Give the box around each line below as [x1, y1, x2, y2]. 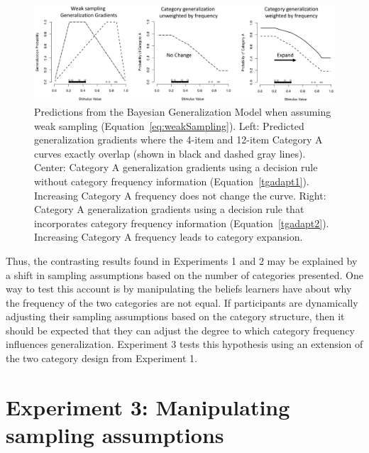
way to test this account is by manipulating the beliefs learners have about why [6, 281, 352, 296]
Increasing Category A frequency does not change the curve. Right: [34, 187, 326, 202]
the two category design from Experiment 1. [6, 351, 197, 366]
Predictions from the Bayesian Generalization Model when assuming [34, 104, 331, 119]
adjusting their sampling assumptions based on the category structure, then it [6, 309, 345, 324]
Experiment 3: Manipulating [6, 392, 290, 421]
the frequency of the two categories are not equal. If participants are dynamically [6, 295, 358, 310]
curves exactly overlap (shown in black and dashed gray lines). [34, 146, 306, 160]
